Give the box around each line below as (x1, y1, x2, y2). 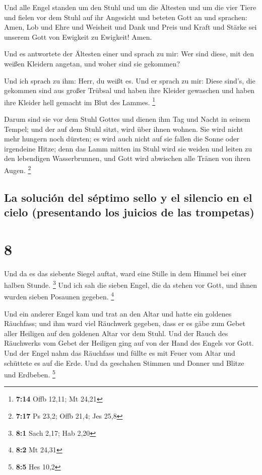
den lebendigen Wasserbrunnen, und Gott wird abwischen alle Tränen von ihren (4, 153, 251, 164)
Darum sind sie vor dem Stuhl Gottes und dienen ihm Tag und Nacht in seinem (4, 114, 250, 124)
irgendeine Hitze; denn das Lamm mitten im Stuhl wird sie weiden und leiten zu (4, 143, 252, 153)
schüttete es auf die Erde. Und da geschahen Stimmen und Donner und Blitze (4, 357, 244, 368)
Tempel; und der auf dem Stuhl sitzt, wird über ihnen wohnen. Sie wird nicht (4, 123, 243, 134)
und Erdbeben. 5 (4, 368, 55, 379)
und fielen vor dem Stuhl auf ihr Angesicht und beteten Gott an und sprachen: (4, 12, 247, 22)
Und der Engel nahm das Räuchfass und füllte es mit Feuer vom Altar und (4, 347, 235, 358)
